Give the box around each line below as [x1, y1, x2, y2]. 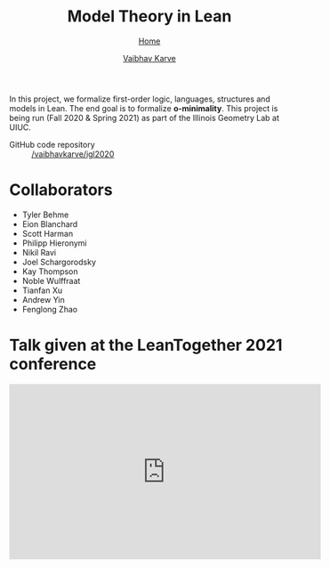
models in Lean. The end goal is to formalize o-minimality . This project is [9, 102, 278, 113]
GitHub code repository [9, 139, 95, 150]
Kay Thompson [21, 265, 78, 277]
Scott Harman [21, 228, 74, 239]
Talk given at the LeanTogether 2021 [9, 336, 283, 355]
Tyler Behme [21, 209, 69, 220]
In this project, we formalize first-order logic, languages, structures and [9, 93, 271, 104]
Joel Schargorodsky [21, 256, 96, 267]
